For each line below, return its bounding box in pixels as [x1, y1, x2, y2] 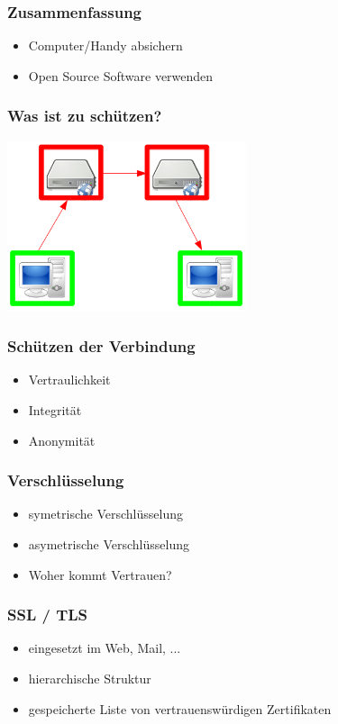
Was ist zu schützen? [7, 104, 162, 127]
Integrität [28, 401, 82, 419]
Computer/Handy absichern [28, 36, 183, 55]
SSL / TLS [7, 603, 88, 626]
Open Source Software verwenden [28, 66, 214, 85]
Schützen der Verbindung [7, 335, 196, 357]
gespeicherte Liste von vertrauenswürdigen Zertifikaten [28, 699, 332, 718]
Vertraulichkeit [28, 370, 111, 389]
